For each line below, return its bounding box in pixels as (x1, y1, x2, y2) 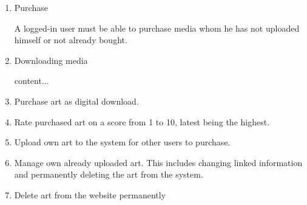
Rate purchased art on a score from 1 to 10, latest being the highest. (14, 115, 270, 128)
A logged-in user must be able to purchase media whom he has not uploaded (14, 21, 300, 34)
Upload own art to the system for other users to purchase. (14, 136, 231, 148)
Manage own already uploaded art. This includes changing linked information (14, 156, 303, 169)
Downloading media (14, 54, 88, 66)
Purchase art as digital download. (14, 94, 139, 107)
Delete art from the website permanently (14, 188, 166, 201)
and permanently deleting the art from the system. (14, 168, 203, 181)
